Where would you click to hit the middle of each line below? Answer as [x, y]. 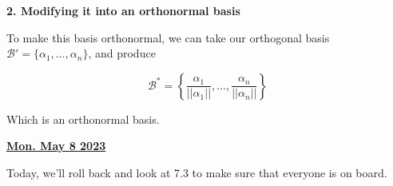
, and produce [122, 53]
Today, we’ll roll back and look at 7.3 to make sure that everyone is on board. [197, 172]
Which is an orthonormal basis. [83, 119]
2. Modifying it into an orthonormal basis [123, 10]
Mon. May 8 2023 [56, 146]
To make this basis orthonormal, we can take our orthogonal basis [168, 37]
